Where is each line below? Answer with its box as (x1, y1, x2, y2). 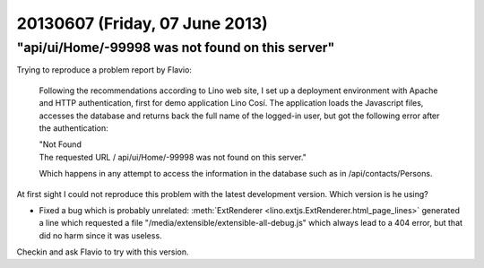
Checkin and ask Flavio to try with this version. (16, 246, 189, 257)
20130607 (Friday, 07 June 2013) (16, 13, 268, 33)
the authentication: (39, 122, 109, 134)
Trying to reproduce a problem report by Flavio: (16, 65, 193, 75)
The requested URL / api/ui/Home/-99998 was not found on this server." (39, 151, 307, 162)
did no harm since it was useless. (39, 229, 162, 241)
